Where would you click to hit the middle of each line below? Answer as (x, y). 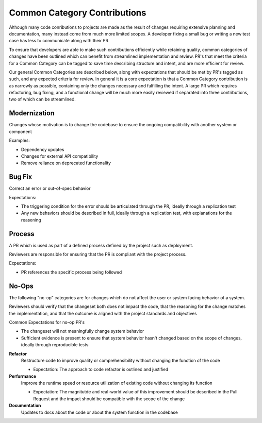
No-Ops (21, 286)
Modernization (32, 113)
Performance (23, 376)
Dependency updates (43, 149)
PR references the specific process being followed (72, 272)
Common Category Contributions (78, 13)
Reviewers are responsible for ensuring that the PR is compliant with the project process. (98, 254)
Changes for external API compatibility (60, 156)
